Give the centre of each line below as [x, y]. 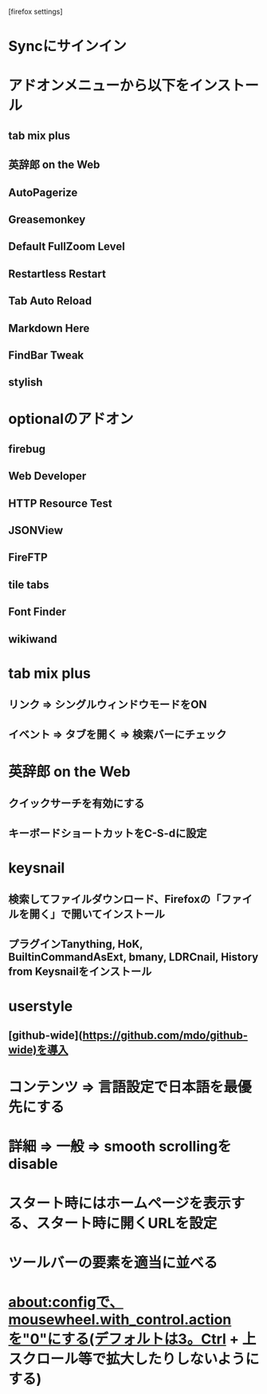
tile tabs [29, 585]
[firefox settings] [35, 12]
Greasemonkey [47, 219]
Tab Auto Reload [50, 301]
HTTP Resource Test [61, 503]
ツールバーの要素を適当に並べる [113, 1263]
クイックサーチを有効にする [77, 804]
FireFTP [28, 558]
